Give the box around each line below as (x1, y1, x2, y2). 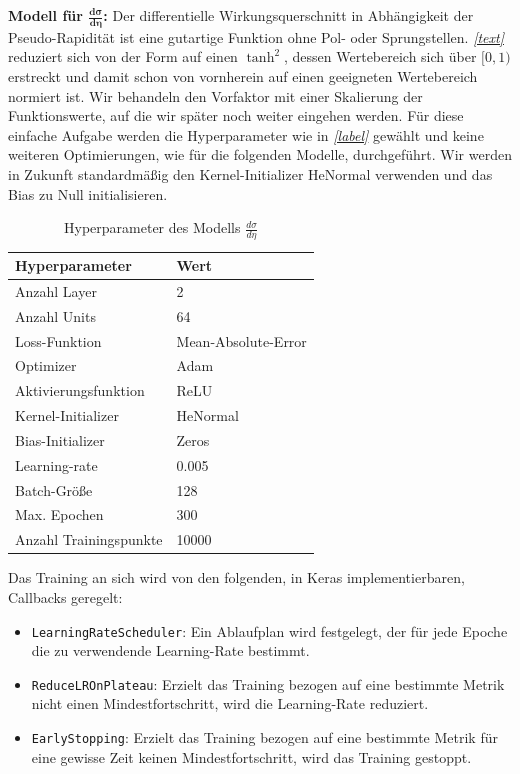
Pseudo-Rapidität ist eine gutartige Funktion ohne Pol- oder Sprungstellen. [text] (8, 26, 504, 47)
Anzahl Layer (15, 280, 97, 301)
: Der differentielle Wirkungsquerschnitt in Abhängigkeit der (103, 5, 474, 25)
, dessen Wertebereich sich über (284, 46, 477, 67)
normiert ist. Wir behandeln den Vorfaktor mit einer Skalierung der (8, 85, 423, 106)
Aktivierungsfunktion (15, 380, 145, 401)
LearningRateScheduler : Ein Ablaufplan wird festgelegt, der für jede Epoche (31, 620, 508, 641)
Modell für (8, 5, 83, 25)
